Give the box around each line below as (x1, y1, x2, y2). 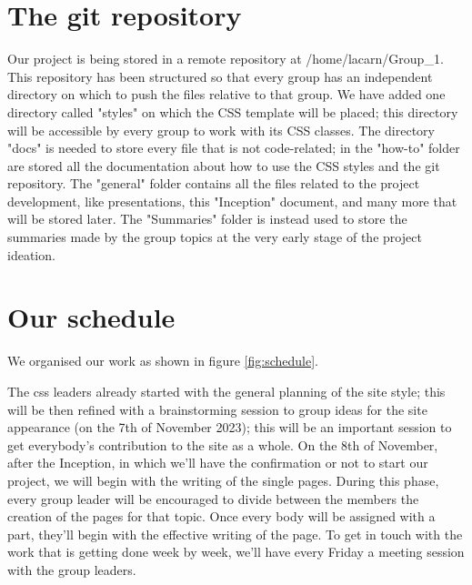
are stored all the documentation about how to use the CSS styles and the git (7, 156, 440, 175)
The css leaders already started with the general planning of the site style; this (7, 381, 446, 400)
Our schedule (7, 298, 176, 336)
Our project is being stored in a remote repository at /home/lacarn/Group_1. (7, 49, 444, 68)
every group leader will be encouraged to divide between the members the (7, 489, 419, 508)
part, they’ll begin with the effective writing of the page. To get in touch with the (7, 524, 463, 543)
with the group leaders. (7, 560, 136, 579)
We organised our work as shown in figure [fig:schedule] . (7, 351, 318, 370)
